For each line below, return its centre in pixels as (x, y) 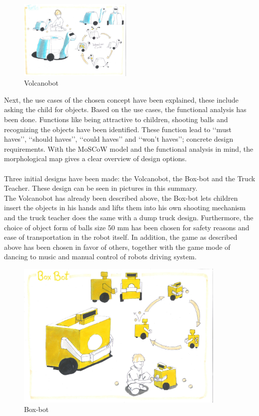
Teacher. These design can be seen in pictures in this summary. (101, 188)
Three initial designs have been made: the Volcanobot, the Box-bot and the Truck (130, 178)
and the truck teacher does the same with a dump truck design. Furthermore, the (129, 217)
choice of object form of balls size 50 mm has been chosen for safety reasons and (127, 227)
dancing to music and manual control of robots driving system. (100, 257)
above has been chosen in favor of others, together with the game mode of (117, 247)
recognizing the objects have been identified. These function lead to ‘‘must (118, 129)
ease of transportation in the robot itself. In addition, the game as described (121, 237)
